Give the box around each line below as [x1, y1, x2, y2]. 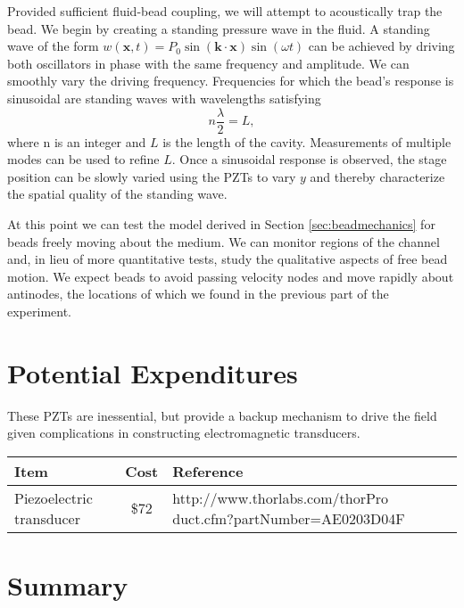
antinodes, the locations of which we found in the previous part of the [7, 284, 389, 303]
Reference [172, 460, 244, 481]
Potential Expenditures [7, 354, 298, 390]
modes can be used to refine [7, 150, 160, 168]
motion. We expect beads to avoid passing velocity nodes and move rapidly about [7, 267, 454, 285]
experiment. [7, 301, 71, 320]
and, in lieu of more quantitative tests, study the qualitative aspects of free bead [7, 250, 448, 268]
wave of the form [7, 37, 99, 55]
